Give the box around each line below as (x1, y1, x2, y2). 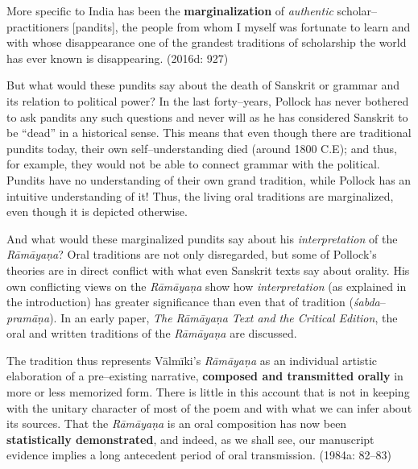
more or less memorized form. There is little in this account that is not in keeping (6, 384, 410, 401)
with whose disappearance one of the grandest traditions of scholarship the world (6, 34, 407, 51)
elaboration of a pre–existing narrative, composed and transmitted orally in (6, 367, 404, 384)
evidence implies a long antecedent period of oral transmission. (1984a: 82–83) (6, 446, 391, 463)
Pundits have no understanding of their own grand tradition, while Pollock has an (6, 171, 412, 188)
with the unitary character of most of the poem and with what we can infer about (6, 399, 412, 416)
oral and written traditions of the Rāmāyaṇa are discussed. (6, 325, 297, 342)
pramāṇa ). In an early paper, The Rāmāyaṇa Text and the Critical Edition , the (6, 309, 398, 326)
